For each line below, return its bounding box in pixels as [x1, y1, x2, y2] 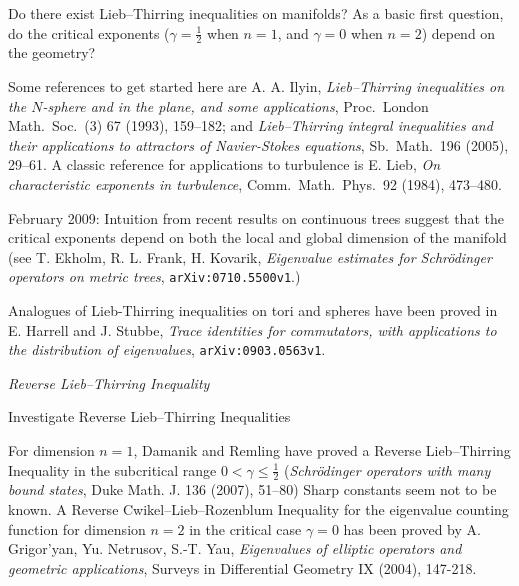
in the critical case [189, 518, 302, 539]
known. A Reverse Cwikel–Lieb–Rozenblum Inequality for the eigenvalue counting [8, 499, 509, 520]
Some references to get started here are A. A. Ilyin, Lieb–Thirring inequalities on [8, 76, 505, 97]
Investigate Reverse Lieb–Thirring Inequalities [8, 406, 291, 427]
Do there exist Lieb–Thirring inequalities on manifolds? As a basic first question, [8, 3, 504, 23]
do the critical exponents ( [8, 22, 170, 43]
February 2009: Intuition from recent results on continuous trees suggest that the [8, 207, 504, 228]
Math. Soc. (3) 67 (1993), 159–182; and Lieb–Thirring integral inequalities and [8, 115, 493, 136]
